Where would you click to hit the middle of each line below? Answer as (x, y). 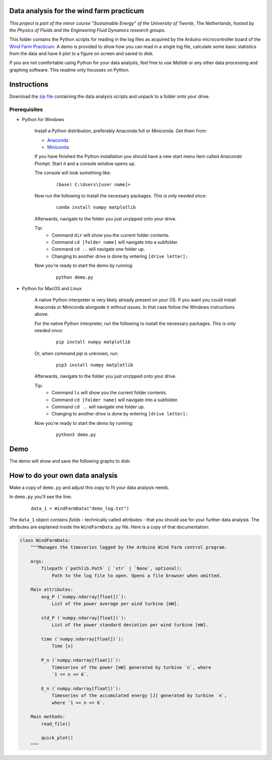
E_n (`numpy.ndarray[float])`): (81, 688)
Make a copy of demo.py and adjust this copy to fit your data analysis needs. (89, 487)
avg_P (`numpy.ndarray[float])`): (84, 596)
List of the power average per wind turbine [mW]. (116, 604)
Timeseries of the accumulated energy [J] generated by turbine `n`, (140, 696)
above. (42, 314)
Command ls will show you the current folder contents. (109, 393)
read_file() (56, 724)
